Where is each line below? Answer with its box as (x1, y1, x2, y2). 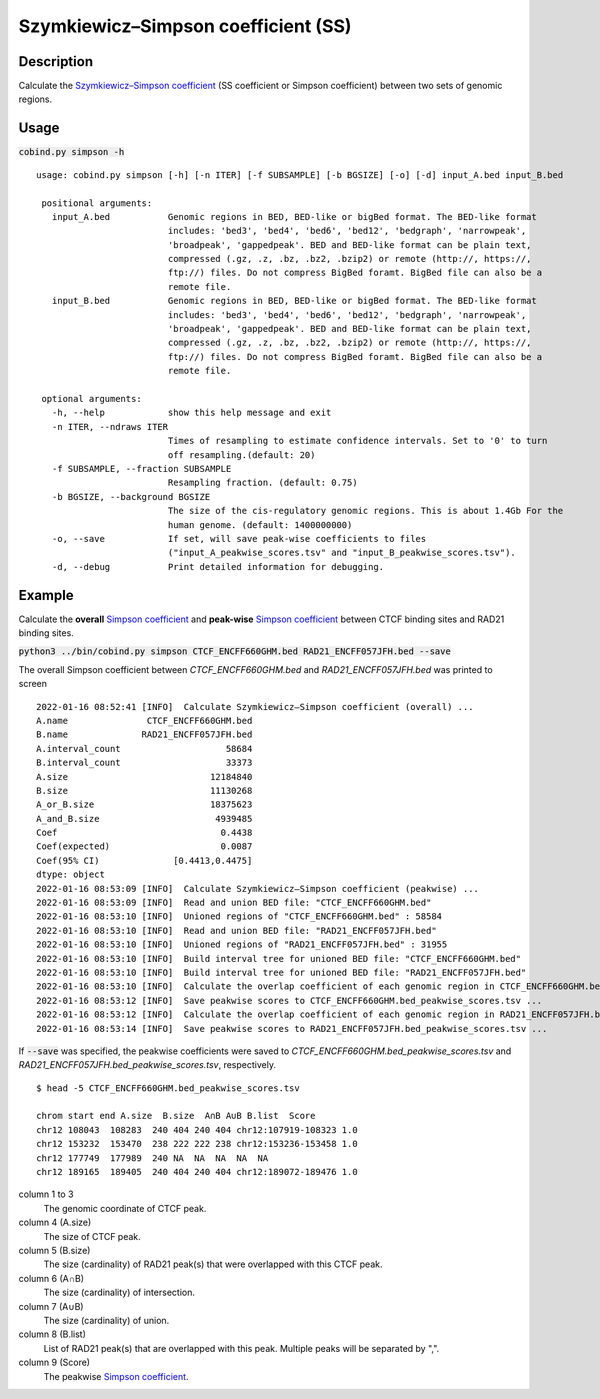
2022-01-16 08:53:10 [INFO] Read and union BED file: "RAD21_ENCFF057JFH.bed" (36, 925, 437, 936)
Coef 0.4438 (36, 827, 253, 839)
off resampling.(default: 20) (167, 449, 316, 460)
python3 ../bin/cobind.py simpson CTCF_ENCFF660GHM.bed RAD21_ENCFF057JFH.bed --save (18, 646, 452, 657)
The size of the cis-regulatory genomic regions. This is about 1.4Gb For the (167, 505, 564, 517)
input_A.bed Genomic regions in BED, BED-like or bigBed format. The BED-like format (51, 211, 537, 222)
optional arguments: (41, 393, 142, 404)
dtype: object (36, 869, 105, 880)
